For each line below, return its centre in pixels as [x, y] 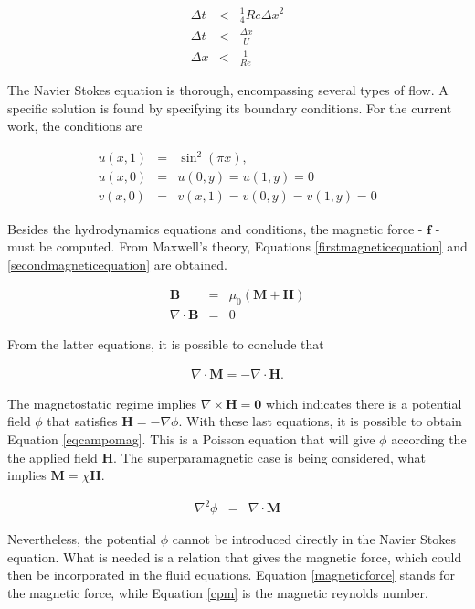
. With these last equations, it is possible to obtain [320, 421]
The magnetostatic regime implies [102, 403]
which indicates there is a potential [364, 403]
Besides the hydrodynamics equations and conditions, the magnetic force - [215, 228]
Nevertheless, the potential [82, 539]
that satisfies [82, 421]
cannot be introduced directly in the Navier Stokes [314, 539]
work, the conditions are [75, 126]
